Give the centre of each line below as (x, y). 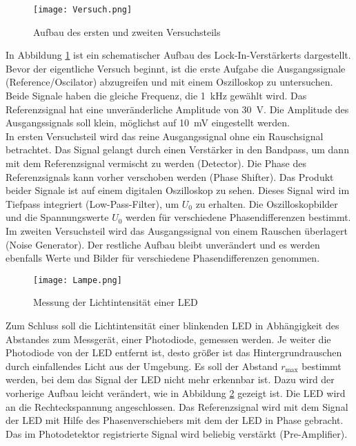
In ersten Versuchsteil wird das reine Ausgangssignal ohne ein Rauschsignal (165, 136)
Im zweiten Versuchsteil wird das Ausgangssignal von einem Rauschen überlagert (177, 230)
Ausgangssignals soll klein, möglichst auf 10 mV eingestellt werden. (148, 123)
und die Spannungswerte (57, 217)
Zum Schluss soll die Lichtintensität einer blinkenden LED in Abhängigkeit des (172, 325)
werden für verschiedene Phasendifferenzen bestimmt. (238, 217)
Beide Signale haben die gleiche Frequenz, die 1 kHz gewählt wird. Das (156, 96)
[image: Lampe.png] (78, 280)
